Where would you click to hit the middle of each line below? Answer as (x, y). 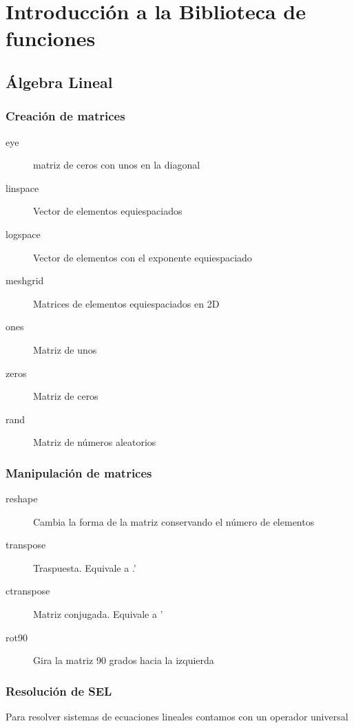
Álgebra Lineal (59, 82)
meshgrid (25, 280)
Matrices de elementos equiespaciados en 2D (126, 303)
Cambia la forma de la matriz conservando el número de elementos (174, 521)
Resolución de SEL (59, 690)
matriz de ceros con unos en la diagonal (117, 165)
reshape (22, 499)
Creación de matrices (65, 116)
